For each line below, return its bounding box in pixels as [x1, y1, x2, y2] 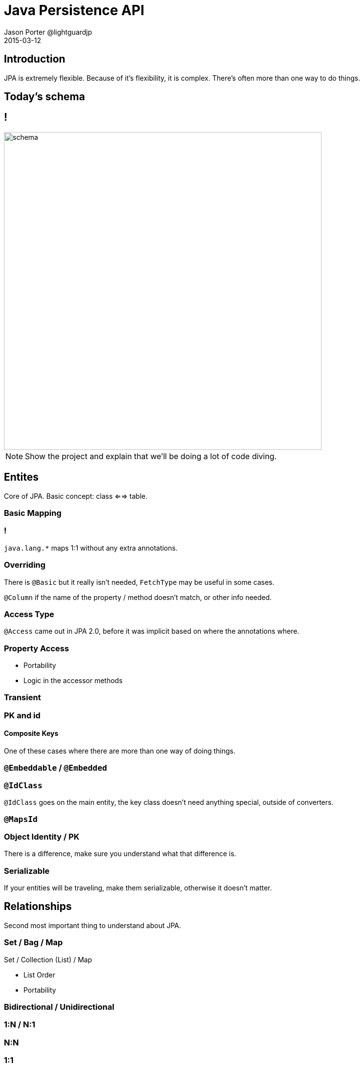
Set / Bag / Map [4, 937, 63, 948]
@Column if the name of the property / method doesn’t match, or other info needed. [4, 593, 272, 601]
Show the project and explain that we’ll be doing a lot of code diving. [25, 451, 277, 461]
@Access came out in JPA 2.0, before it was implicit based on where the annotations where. [4, 627, 300, 636]
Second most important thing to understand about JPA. [4, 921, 181, 930]
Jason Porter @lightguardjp [4, 27, 92, 36]
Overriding [4, 560, 46, 570]
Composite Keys [4, 729, 59, 738]
